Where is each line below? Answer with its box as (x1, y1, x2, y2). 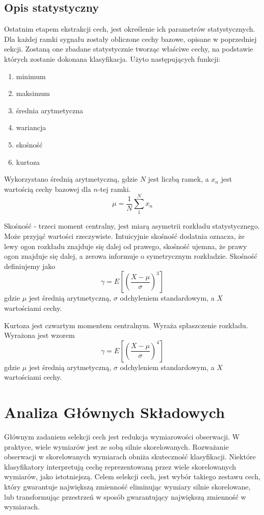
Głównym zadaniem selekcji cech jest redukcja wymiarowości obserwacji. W (4, 431, 240, 442)
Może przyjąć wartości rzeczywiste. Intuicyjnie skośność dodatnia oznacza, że (4, 231, 245, 241)
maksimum (16, 88, 50, 99)
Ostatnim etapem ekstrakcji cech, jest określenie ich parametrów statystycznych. (4, 23, 255, 34)
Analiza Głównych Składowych (4, 402, 225, 423)
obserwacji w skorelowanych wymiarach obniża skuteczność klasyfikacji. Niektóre (4, 451, 256, 462)
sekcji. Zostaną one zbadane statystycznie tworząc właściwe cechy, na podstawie (4, 43, 253, 54)
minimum (16, 70, 46, 81)
